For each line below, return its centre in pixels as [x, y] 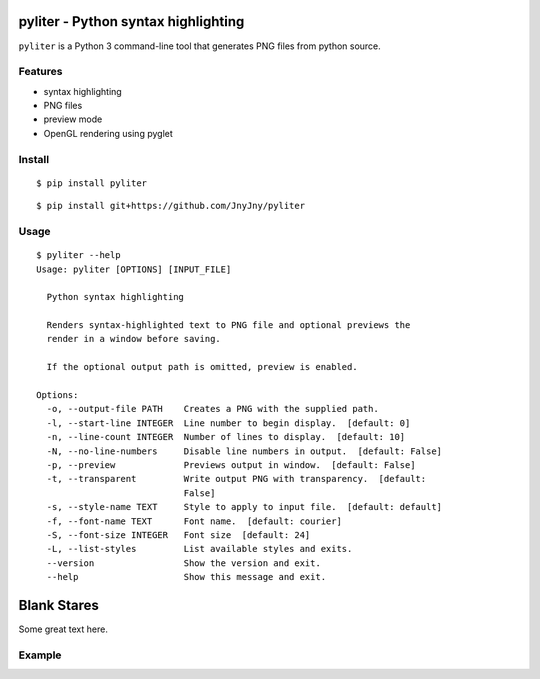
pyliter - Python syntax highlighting [131, 21]
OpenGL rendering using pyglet [108, 133]
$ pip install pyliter [92, 183]
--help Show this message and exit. [186, 577]
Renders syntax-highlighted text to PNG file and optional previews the [228, 325]
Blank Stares [59, 605]
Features [40, 72]
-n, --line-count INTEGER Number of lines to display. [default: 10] [226, 437]
